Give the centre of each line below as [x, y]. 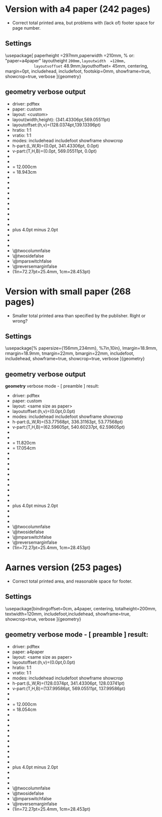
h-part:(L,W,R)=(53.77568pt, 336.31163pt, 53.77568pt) [67, 422]
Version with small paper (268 [68, 291]
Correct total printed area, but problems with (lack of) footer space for [83, 23]
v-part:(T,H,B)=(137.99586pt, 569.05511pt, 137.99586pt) [69, 688]
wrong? [20, 321]
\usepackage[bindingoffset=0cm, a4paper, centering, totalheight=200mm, [81, 608]
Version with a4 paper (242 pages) [78, 9]
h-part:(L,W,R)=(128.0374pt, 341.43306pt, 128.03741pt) [68, 683]
